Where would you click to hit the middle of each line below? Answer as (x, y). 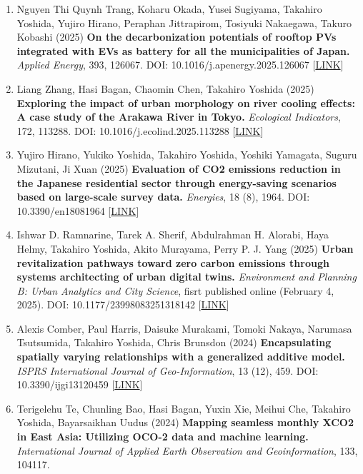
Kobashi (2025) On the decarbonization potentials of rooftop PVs (176, 37)
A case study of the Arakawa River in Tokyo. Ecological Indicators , (179, 117)
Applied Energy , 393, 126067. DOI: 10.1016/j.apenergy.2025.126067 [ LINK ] (180, 65)
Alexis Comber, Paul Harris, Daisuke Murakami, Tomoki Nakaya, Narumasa (184, 328)
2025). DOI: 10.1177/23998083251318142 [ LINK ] (123, 304)
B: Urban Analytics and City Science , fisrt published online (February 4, (175, 290)
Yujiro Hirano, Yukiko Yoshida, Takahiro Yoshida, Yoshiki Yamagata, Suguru (187, 155)
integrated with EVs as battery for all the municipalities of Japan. (183, 50)
